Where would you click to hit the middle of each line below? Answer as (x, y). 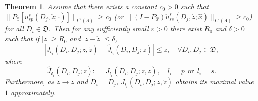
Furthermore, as (30, 82)
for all (14, 28)
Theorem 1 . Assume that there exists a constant (81, 6)
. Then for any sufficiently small (99, 28)
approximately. (33, 93)
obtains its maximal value (215, 82)
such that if (22, 38)
